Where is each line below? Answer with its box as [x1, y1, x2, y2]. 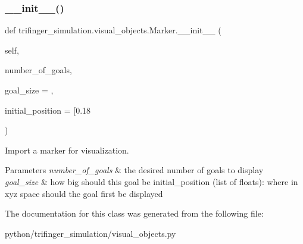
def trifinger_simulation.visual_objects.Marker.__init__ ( [5, 24, 221, 36]
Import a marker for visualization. [5, 143, 129, 156]
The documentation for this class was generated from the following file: [5, 207, 264, 220]
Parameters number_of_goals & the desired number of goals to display [5, 164, 264, 176]
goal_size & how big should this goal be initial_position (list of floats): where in [5, 175, 298, 187]
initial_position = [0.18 [5, 104, 91, 116]
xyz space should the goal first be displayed [5, 187, 163, 199]
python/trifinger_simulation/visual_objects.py [5, 227, 176, 239]
